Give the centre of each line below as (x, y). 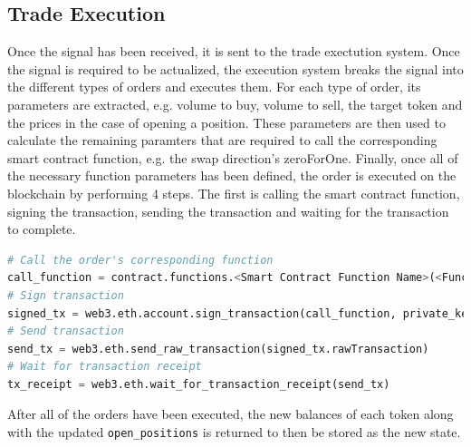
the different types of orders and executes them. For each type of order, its (214, 87)
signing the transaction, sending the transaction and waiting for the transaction (228, 211)
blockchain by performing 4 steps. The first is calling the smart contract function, (234, 193)
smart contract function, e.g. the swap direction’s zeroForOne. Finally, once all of (233, 157)
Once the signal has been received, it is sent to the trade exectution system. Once (234, 51)
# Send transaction (66, 331)
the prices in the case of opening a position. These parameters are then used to (226, 122)
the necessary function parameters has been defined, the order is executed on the (232, 175)
